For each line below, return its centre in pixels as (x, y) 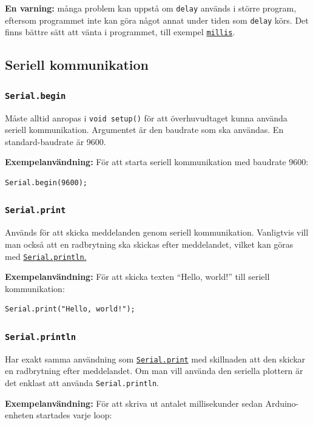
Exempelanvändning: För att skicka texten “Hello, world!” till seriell (137, 277)
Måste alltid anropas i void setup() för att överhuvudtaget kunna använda (146, 117)
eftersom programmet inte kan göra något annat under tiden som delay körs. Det (157, 20)
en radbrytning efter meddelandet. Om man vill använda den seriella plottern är (154, 371)
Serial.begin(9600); (46, 182)
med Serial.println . (46, 256)
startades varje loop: (74, 415)
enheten (19, 415)
